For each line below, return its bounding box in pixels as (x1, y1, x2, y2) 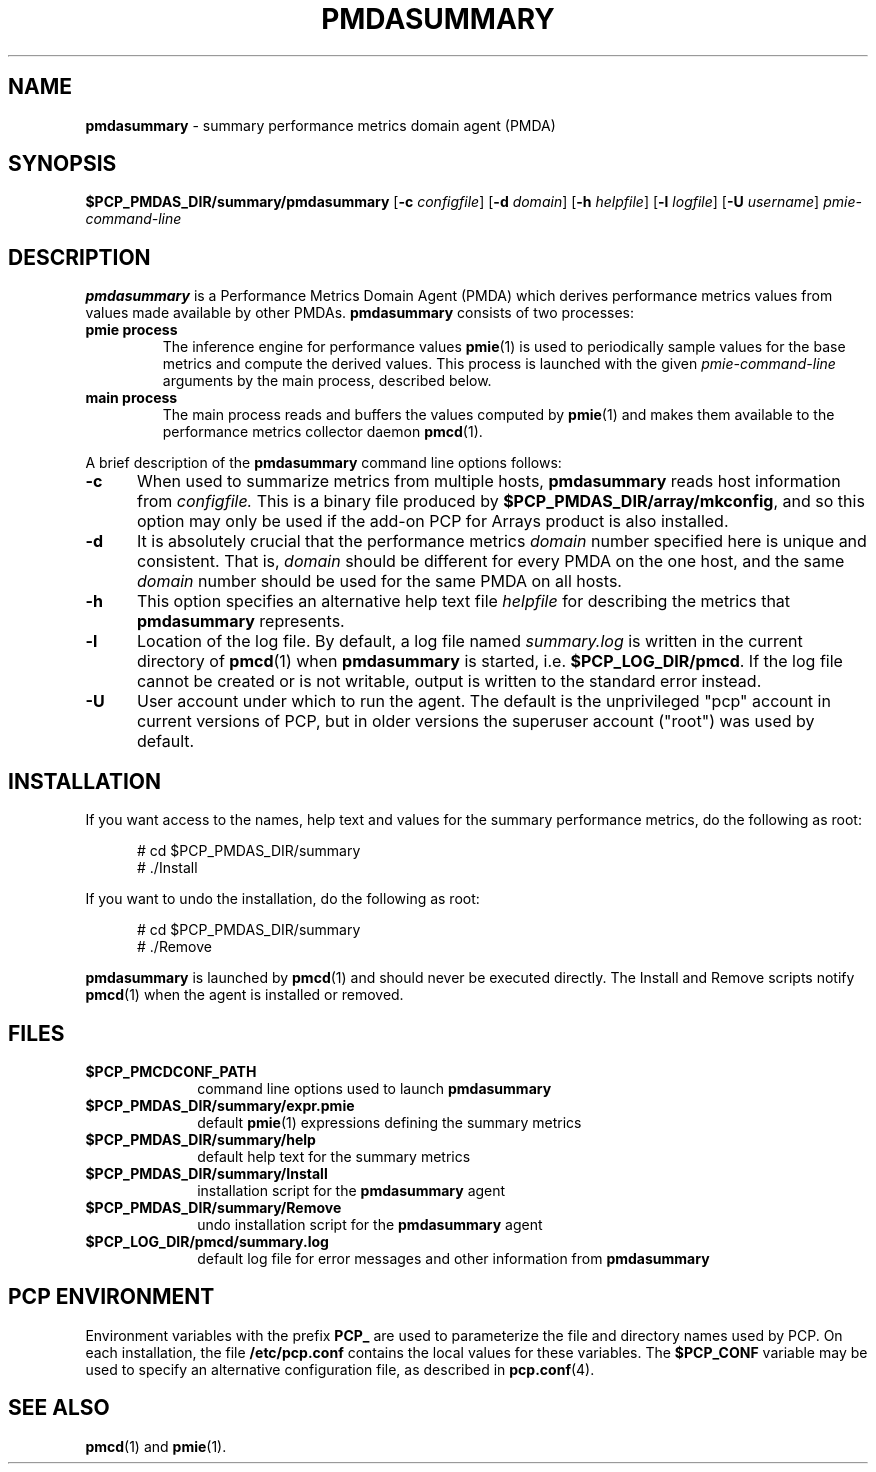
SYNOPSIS (8, 151, 117, 177)
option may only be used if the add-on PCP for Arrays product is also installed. (136, 511, 729, 532)
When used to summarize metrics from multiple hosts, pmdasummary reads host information (136, 471, 841, 492)
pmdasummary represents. (136, 611, 345, 632)
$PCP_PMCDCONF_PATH (85, 1062, 257, 1080)
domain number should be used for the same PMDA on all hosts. (136, 571, 622, 592)
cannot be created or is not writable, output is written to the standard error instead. (136, 671, 762, 692)
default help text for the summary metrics (197, 1147, 471, 1165)
